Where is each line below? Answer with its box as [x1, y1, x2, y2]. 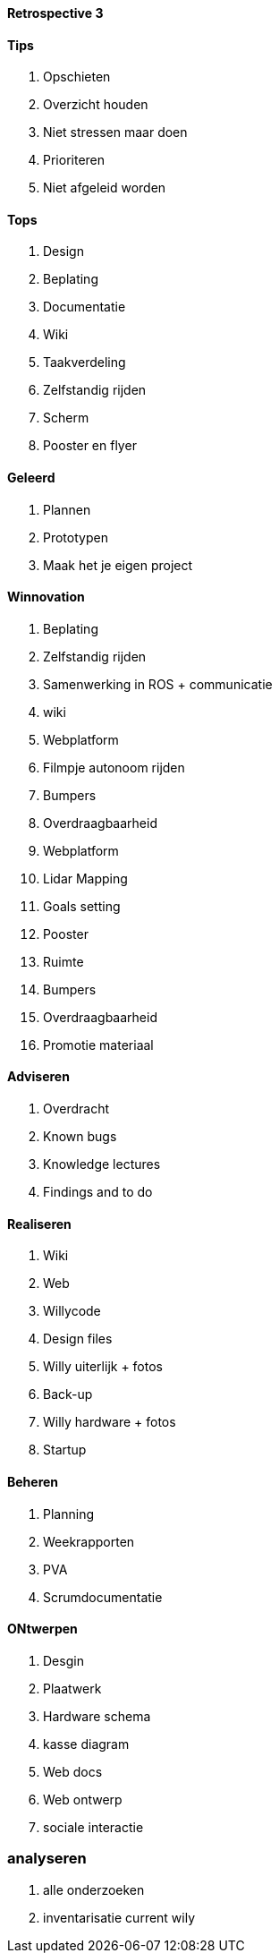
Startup [43, 1442, 87, 1458]
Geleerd [7, 470, 55, 486]
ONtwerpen [7, 1621, 78, 1637]
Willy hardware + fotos [43, 1414, 176, 1430]
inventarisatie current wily [43, 1909, 196, 1925]
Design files [43, 1331, 113, 1347]
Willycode [43, 1303, 101, 1319]
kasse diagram [43, 1736, 130, 1752]
